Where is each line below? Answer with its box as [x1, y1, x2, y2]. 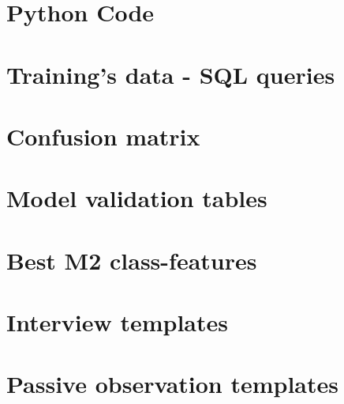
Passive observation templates [6, 368, 339, 400]
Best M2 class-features [6, 244, 257, 276]
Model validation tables [6, 182, 267, 214]
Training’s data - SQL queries [6, 58, 335, 90]
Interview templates [6, 306, 228, 338]
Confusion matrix [6, 119, 200, 152]
